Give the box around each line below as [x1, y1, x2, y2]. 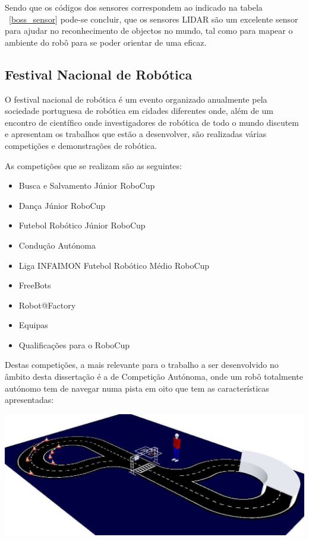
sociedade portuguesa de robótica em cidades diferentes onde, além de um [5, 104, 273, 117]
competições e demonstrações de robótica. [5, 139, 157, 151]
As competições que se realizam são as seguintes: [5, 159, 182, 171]
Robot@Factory [18, 298, 76, 311]
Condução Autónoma [18, 239, 96, 251]
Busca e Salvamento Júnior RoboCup [18, 179, 155, 192]
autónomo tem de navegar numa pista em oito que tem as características [5, 382, 269, 394]
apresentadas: [5, 393, 54, 406]
